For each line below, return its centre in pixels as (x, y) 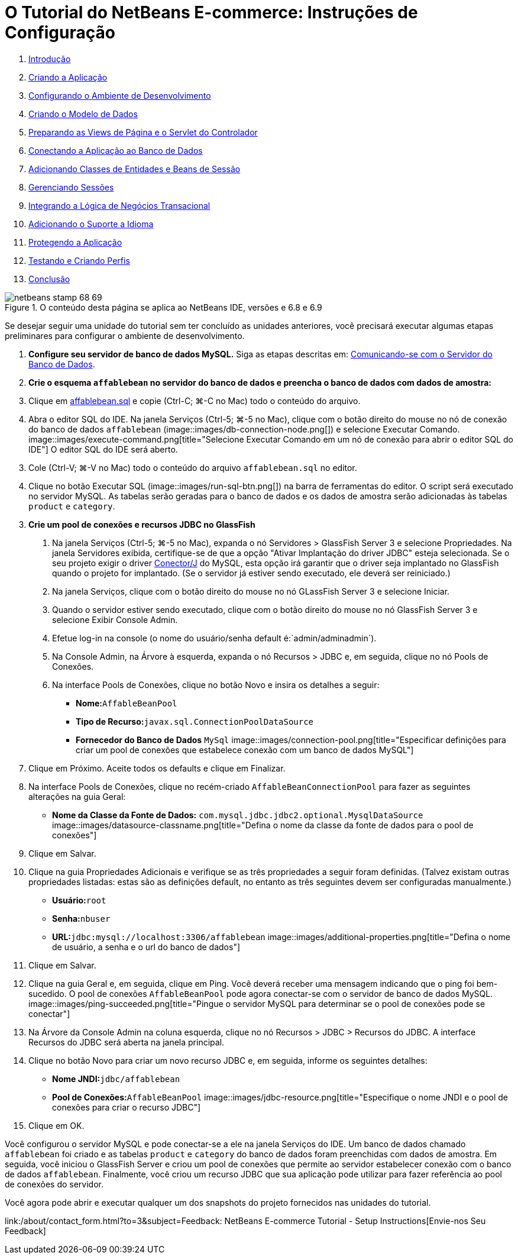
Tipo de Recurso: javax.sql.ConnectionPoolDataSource (195, 721)
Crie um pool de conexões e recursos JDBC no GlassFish (142, 524)
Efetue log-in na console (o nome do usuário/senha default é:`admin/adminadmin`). (214, 638)
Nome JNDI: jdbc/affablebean (116, 1079)
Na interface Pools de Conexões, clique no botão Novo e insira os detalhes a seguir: (216, 685)
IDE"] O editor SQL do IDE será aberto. (103, 449)
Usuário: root (79, 900)
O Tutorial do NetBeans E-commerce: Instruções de (211, 12)
